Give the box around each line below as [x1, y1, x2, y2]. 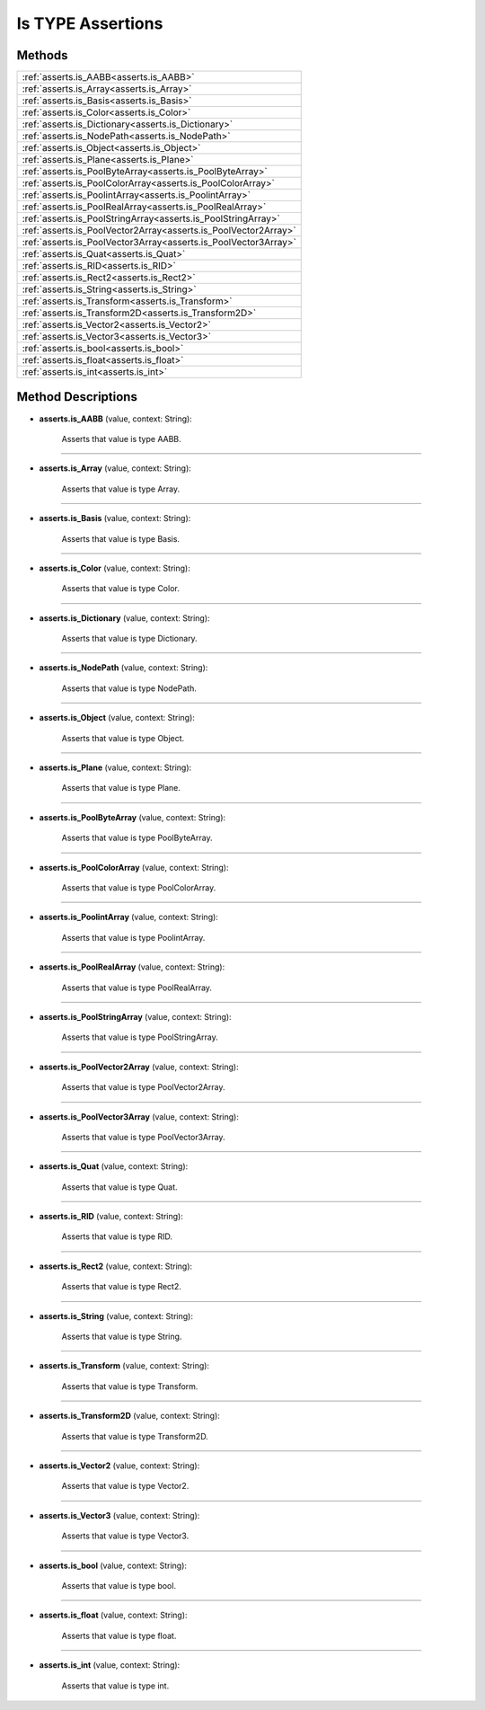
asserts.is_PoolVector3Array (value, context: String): [39, 1111, 240, 1122]
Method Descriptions [16, 389, 138, 404]
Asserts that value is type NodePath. [61, 683, 198, 694]
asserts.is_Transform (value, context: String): [39, 1360, 210, 1371]
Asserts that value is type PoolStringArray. [61, 1032, 219, 1042]
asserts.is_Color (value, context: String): [39, 563, 190, 573]
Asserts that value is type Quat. [61, 1182, 179, 1192]
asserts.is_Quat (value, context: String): [39, 1161, 189, 1172]
